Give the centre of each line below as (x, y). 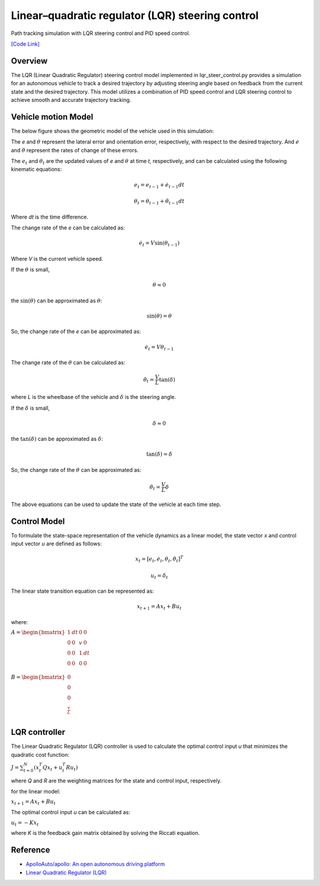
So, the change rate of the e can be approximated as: (76, 331)
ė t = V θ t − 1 (159, 348)
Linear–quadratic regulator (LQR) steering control (135, 15)
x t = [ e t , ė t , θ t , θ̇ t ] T (159, 559)
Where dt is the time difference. (49, 217)
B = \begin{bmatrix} (38, 677)
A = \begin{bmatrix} (38, 632)
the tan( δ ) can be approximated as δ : (57, 439)
